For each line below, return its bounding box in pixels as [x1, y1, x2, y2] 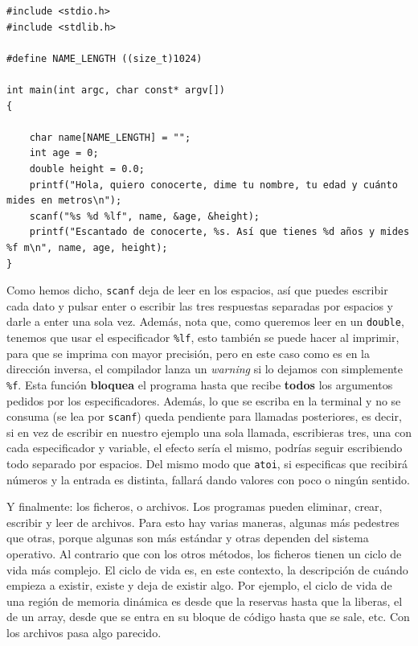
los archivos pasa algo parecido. [6, 623, 162, 640]
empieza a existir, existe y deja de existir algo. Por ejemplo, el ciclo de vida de [6, 577, 392, 594]
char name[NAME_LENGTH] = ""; [29, 131, 191, 143]
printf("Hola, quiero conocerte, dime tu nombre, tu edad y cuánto [29, 179, 398, 191]
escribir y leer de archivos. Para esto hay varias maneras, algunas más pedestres [6, 513, 400, 530]
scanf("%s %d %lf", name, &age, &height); [29, 210, 260, 222]
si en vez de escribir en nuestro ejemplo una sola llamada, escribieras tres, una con [6, 423, 412, 440]
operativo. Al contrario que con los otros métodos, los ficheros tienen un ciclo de [6, 545, 402, 562]
